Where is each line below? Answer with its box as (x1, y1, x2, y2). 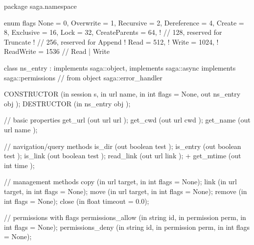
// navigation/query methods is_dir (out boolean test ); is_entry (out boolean (4, 141, 241, 151)
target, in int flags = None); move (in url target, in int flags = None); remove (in (4, 186, 247, 196)
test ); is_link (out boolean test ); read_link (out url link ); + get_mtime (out (4, 150, 241, 161)
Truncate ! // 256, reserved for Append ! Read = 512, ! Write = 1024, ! (4, 36, 219, 47)
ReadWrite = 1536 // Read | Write (4, 46, 110, 56)
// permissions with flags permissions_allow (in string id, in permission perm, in (4, 212, 246, 222)
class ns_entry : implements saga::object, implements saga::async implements (4, 62, 236, 73)
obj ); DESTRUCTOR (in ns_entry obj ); (4, 98, 131, 108)
